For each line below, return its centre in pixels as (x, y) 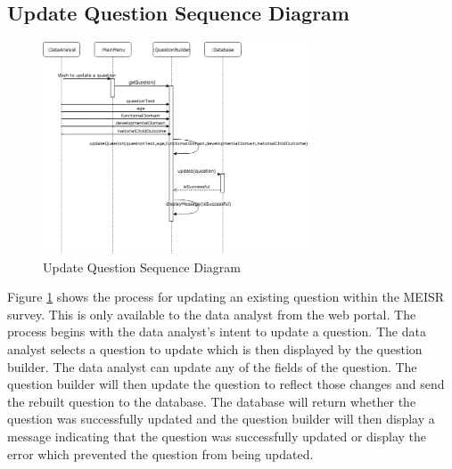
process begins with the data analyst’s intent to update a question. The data (217, 332)
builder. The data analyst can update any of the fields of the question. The (212, 366)
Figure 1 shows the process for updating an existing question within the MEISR (226, 297)
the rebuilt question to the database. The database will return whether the (212, 401)
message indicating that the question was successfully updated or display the (217, 436)
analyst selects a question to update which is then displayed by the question (215, 349)
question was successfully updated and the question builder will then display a (221, 419)
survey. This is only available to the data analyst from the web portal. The (212, 314)
